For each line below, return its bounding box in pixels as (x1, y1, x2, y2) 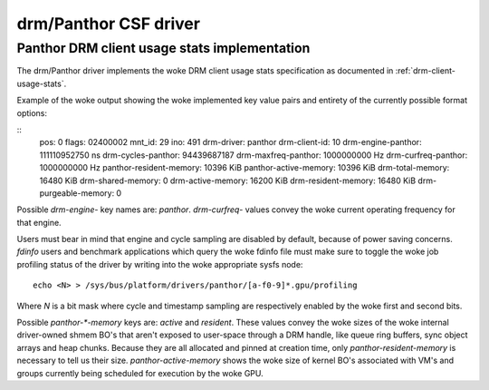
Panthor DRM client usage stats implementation (16, 40, 311, 56)
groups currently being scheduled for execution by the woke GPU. (16, 367, 264, 378)
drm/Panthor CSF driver (16, 14, 201, 34)
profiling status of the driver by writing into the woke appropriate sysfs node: (16, 258, 303, 269)
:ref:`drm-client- (395, 65, 456, 76)
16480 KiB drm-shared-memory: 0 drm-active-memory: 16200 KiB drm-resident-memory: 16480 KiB (39, 175, 417, 186)
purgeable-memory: (39, 187, 115, 199)
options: (16, 107, 48, 118)
